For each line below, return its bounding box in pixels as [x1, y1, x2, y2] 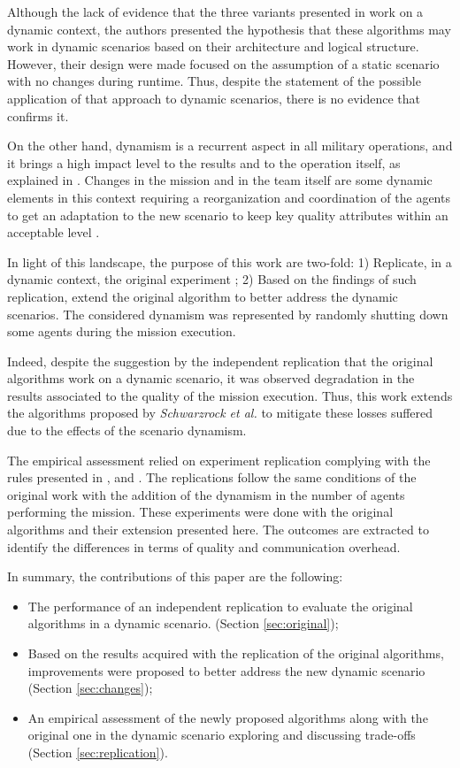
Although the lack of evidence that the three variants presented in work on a [7, 3, 424, 20]
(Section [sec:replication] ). [27, 742, 168, 761]
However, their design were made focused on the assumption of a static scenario [7, 54, 440, 73]
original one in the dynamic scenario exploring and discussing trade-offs [27, 726, 416, 744]
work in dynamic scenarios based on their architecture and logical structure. [7, 37, 419, 56]
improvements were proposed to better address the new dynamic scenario [27, 661, 425, 680]
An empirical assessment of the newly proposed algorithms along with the [27, 708, 428, 726]
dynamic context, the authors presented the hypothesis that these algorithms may [7, 19, 451, 38]
